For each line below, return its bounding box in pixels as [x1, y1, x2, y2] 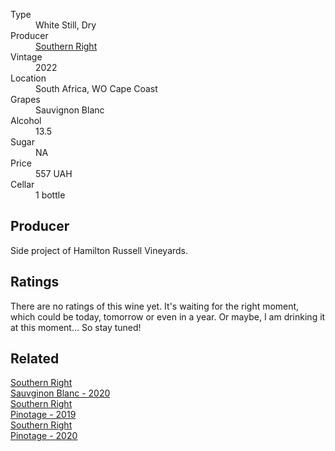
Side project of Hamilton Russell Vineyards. [10, 244, 189, 256]
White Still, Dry [35, 19, 97, 31]
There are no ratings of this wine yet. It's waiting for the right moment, [10, 300, 300, 312]
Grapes [10, 94, 41, 105]
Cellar [10, 179, 35, 190]
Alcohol [10, 115, 42, 126]
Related [10, 350, 60, 368]
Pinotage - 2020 [10, 430, 78, 442]
